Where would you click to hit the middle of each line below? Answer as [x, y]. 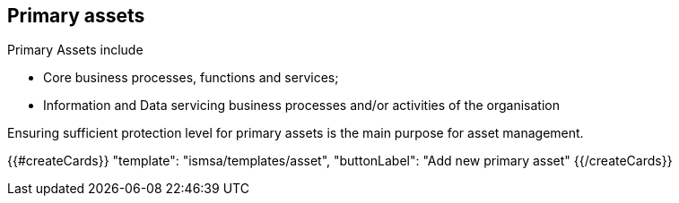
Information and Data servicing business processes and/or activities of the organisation [301, 106]
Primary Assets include [75, 50]
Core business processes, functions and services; [191, 78]
